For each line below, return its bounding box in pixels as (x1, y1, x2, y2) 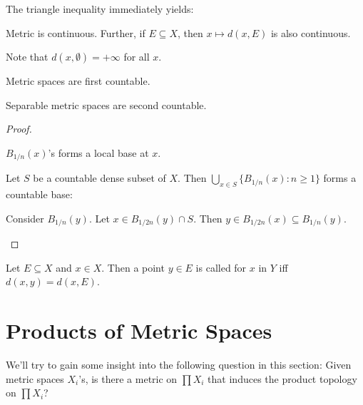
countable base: (6, 187, 73, 202)
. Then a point (101, 260, 165, 275)
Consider (6, 210, 44, 225)
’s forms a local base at (48, 145, 149, 160)
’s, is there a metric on (78, 371, 178, 386)
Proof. (6, 121, 32, 136)
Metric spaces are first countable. (6, 73, 150, 88)
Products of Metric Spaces (6, 316, 272, 345)
